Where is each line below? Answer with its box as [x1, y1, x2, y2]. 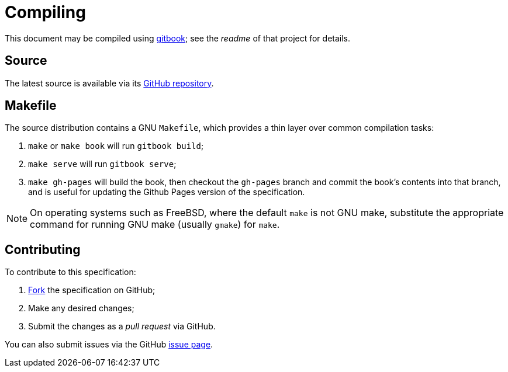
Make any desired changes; [28, 303, 134, 314]
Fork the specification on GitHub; [28, 285, 155, 295]
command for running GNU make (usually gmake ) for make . [30, 218, 280, 231]
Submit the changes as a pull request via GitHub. [28, 321, 216, 332]
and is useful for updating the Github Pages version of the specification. [28, 187, 305, 197]
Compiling [5, 2, 86, 22]
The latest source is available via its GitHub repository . [5, 78, 214, 88]
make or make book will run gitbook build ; [28, 141, 204, 151]
